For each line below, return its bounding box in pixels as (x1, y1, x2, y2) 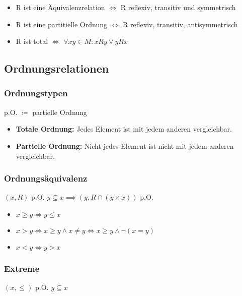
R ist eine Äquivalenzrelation (16, 2, 105, 12)
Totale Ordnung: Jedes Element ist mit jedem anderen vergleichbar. (16, 124, 232, 134)
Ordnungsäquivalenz (4, 172, 88, 185)
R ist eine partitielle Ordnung (16, 19, 107, 29)
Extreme (4, 262, 40, 274)
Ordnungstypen (4, 87, 68, 99)
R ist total (16, 36, 48, 46)
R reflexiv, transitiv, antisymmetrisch (123, 19, 238, 29)
